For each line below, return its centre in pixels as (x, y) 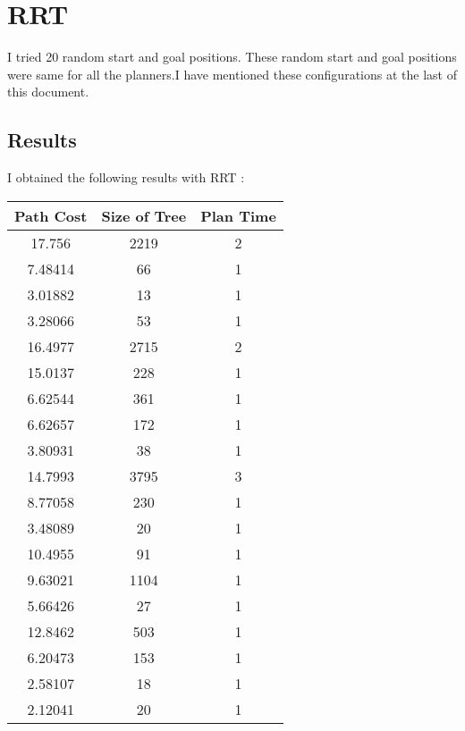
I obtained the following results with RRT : (126, 177)
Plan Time (238, 215)
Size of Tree (144, 215)
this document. (48, 92)
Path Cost (51, 215)
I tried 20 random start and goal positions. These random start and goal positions (232, 57)
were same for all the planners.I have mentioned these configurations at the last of (232, 74)
